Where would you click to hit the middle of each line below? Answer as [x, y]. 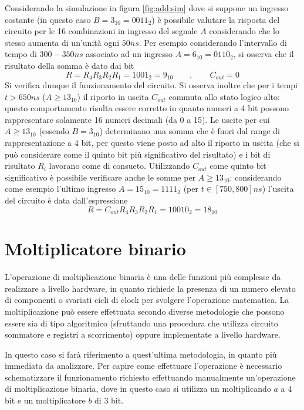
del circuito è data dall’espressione [66, 200]
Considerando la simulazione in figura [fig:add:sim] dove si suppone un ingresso [147, 8]
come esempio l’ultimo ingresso [60, 189]
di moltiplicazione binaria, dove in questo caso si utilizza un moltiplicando [138, 389]
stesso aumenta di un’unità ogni [62, 42]
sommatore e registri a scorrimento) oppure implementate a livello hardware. [143, 334]
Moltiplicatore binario [95, 249]
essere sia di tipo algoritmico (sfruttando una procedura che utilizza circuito [141, 323]
